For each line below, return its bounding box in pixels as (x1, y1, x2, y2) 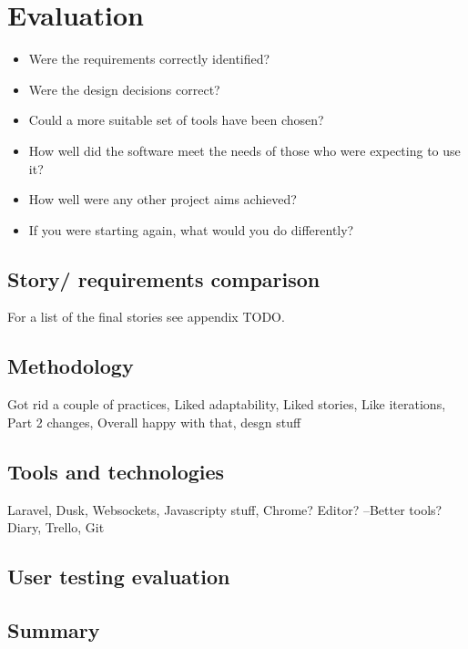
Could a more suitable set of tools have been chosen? (28, 110, 324, 129)
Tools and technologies (7, 457, 225, 485)
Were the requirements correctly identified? (28, 49, 270, 68)
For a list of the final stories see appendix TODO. (7, 307, 285, 326)
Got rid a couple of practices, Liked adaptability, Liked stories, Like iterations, (7, 395, 446, 414)
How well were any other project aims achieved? (28, 190, 297, 209)
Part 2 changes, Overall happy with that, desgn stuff (7, 412, 301, 431)
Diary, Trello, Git (7, 518, 105, 537)
